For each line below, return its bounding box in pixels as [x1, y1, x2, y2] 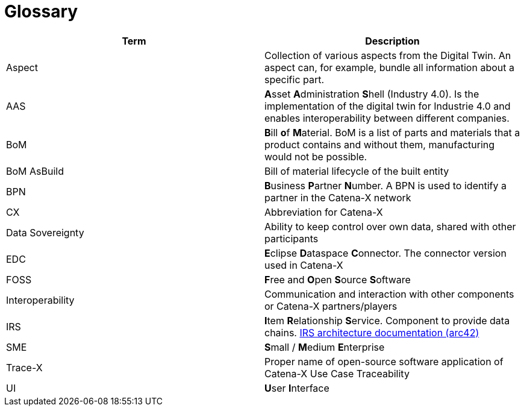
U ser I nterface [264, 381, 329, 394]
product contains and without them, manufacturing [264, 138, 495, 151]
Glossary [4, 1, 78, 22]
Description [365, 34, 420, 47]
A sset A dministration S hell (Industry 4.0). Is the [264, 87, 479, 100]
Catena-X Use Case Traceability [264, 367, 410, 380]
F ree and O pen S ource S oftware [264, 273, 411, 286]
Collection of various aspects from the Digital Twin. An [264, 49, 511, 61]
